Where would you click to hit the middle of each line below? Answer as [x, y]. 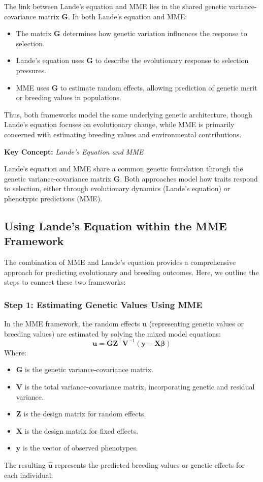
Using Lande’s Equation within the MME [116, 225]
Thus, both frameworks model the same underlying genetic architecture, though [128, 114]
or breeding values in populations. [69, 97]
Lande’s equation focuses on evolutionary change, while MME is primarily [119, 124]
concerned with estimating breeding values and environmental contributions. [123, 134]
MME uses [32, 87]
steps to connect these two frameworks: [65, 282]
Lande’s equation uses [50, 60]
